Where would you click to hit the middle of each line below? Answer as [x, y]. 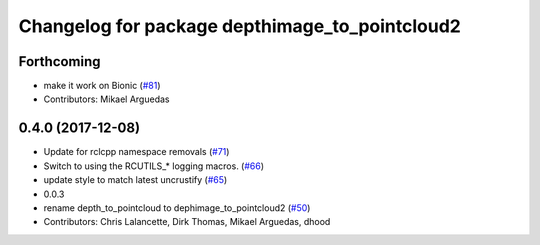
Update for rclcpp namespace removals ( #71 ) [136, 152]
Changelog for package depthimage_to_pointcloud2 [240, 26]
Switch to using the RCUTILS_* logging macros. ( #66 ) [154, 166]
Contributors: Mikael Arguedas [106, 99]
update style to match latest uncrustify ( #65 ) [135, 180]
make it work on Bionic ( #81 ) [102, 86]
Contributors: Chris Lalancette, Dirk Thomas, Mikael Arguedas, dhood [187, 222]
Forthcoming [59, 61]
